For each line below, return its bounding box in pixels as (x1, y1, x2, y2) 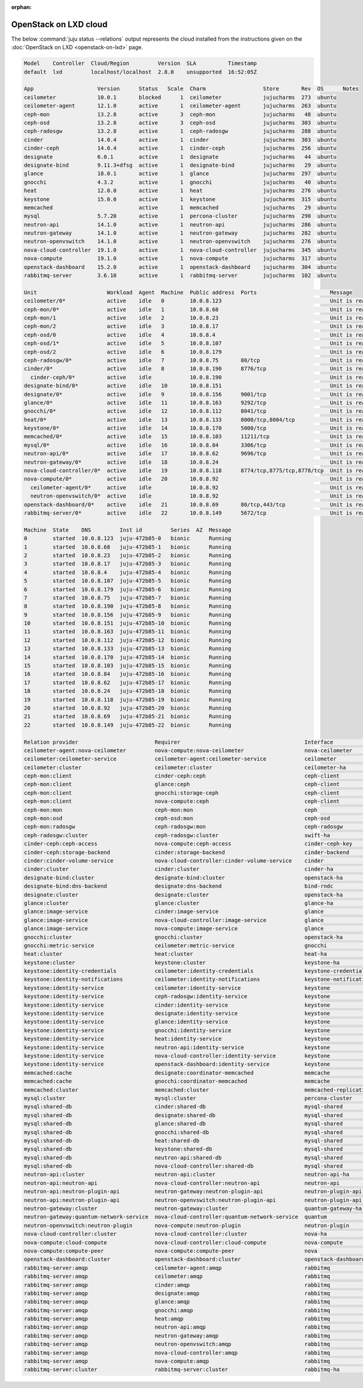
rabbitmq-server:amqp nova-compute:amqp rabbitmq (24, 1358, 330, 1365)
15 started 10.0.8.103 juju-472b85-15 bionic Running (24, 662, 232, 669)
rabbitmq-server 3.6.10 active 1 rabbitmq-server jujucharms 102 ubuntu (24, 272, 337, 279)
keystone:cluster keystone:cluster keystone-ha (24, 959, 340, 966)
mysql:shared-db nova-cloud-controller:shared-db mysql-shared (24, 1163, 343, 1170)
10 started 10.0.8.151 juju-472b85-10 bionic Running (24, 620, 232, 627)
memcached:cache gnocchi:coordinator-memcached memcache (24, 1078, 330, 1085)
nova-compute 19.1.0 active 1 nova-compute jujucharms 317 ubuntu (24, 255, 337, 262)
